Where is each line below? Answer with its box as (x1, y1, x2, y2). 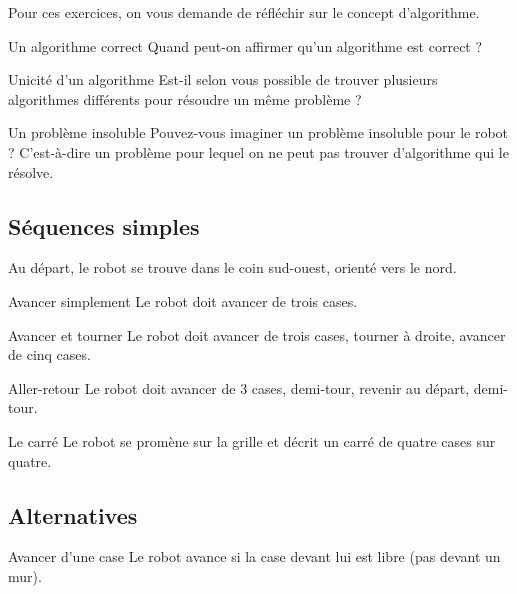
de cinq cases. (8, 344, 91, 365)
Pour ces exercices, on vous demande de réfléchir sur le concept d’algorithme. (8, 2, 480, 22)
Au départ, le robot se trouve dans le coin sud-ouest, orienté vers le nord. (8, 257, 457, 278)
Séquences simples (8, 210, 200, 241)
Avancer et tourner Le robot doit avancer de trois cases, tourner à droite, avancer (8, 324, 506, 345)
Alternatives (8, 499, 138, 530)
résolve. (8, 161, 54, 182)
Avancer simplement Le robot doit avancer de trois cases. (8, 290, 358, 311)
